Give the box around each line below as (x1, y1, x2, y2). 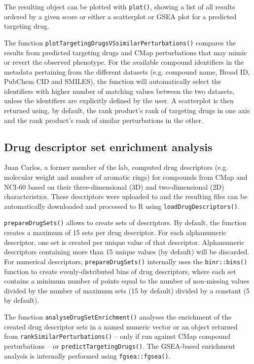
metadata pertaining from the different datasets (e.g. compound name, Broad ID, (4, 66, 250, 77)
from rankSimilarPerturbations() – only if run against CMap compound (4, 331, 230, 341)
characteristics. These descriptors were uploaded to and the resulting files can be (4, 191, 248, 202)
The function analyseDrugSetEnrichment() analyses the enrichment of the (4, 311, 232, 322)
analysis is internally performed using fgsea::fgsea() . (4, 350, 171, 361)
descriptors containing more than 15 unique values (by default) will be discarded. (4, 246, 250, 257)
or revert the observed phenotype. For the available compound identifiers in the (4, 57, 244, 67)
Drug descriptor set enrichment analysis (4, 139, 213, 154)
